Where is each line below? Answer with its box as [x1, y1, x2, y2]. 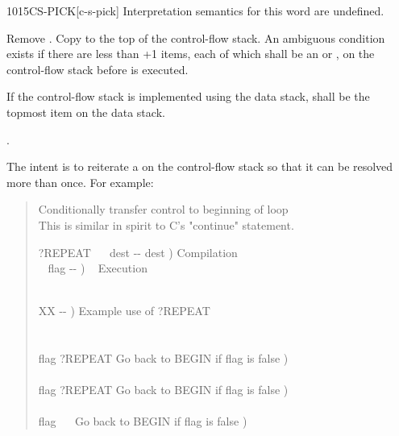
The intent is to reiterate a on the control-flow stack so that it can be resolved [6, 158, 393, 175]
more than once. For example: [6, 173, 154, 190]
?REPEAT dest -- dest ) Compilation [38, 243, 238, 260]
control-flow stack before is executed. [6, 60, 189, 77]
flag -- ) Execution [48, 260, 148, 276]
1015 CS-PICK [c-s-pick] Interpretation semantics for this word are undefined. [6, 2, 384, 19]
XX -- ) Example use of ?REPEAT [38, 302, 210, 319]
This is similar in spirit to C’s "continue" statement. [38, 216, 294, 233]
